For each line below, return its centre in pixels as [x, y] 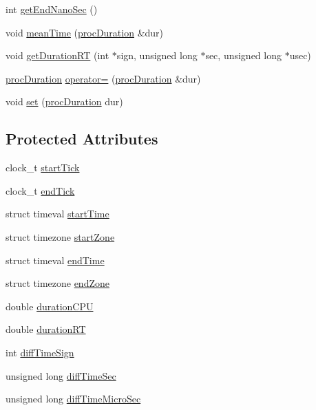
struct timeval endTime [55, 260]
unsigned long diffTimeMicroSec [73, 399]
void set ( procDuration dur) [64, 101]
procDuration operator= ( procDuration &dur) [103, 78]
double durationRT [46, 329]
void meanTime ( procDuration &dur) [85, 32]
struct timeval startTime [57, 214]
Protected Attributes [82, 139]
